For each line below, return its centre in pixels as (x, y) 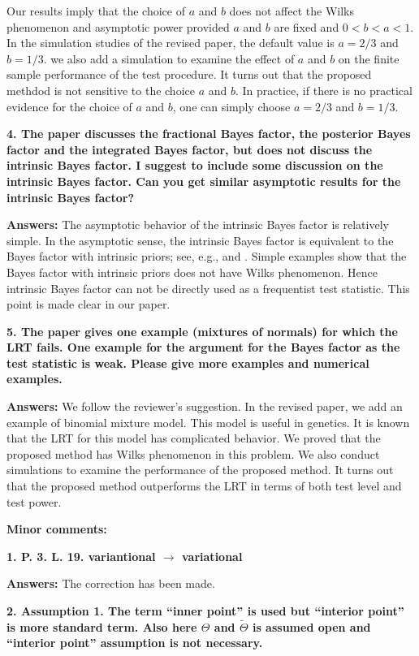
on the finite (369, 58)
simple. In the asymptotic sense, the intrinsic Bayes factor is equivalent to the (200, 240)
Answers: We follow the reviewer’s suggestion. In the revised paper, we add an (205, 406)
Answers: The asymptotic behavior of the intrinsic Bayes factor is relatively (198, 224)
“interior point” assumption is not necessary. (135, 643)
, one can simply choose (231, 106)
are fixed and (307, 26)
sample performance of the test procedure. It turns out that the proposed (189, 74)
